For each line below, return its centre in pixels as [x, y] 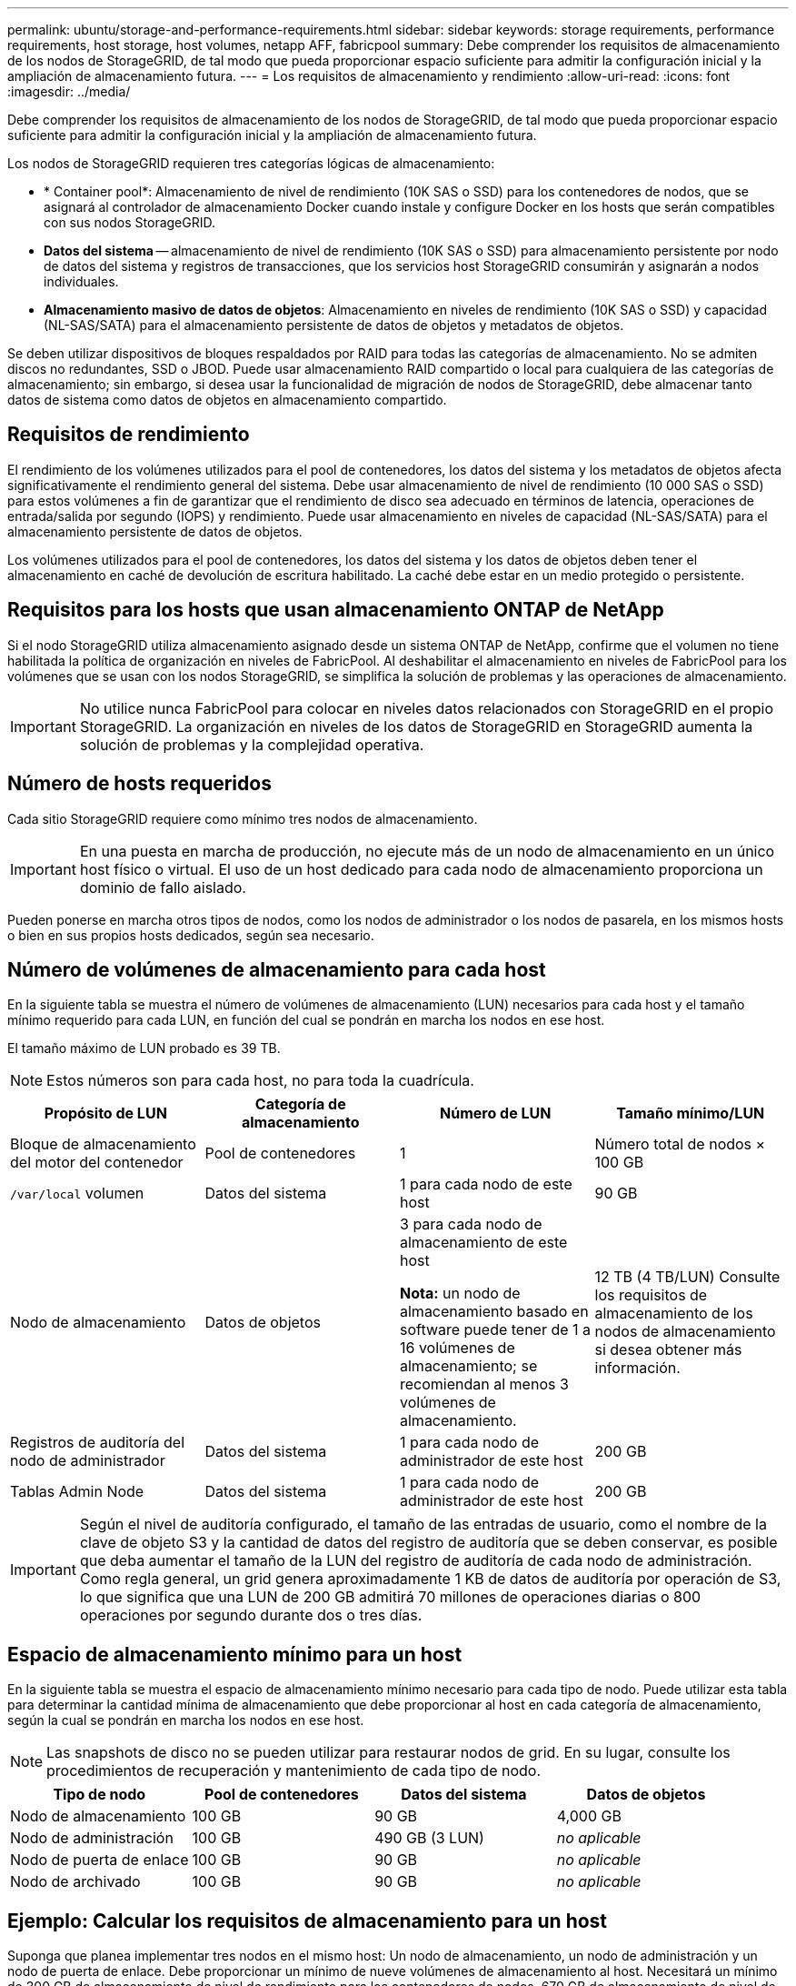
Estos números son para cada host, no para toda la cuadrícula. [260, 1081]
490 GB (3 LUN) [429, 1838]
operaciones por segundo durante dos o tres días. [251, 1615]
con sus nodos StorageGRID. [129, 222]
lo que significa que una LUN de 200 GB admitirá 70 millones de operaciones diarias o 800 [390, 1597]
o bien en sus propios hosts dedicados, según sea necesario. [191, 935]
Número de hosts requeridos [139, 784]
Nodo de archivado [75, 1882]
